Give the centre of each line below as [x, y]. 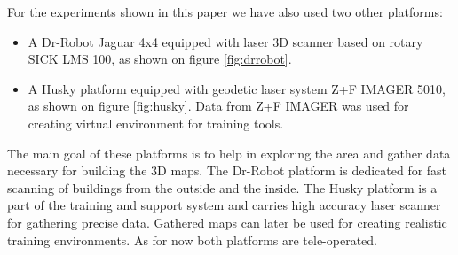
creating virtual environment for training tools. [156, 123]
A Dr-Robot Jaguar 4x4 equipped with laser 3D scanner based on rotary [225, 41]
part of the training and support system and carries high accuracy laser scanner [224, 205]
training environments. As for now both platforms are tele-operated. [192, 240]
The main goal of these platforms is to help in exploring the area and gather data [229, 153]
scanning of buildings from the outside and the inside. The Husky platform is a [222, 187]
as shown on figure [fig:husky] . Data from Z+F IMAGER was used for [218, 106]
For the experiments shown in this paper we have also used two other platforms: [225, 12]
